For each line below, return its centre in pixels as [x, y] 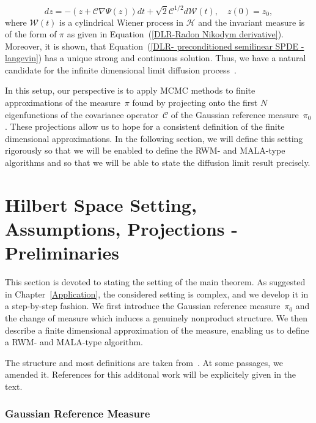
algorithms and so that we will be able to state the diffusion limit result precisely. [158, 163]
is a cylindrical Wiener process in [122, 22]
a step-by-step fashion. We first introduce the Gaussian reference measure [143, 306]
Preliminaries [62, 253]
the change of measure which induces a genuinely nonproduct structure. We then [156, 317]
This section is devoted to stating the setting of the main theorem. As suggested [155, 282]
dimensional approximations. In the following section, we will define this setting [154, 138]
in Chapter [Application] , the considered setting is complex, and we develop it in [157, 294]
